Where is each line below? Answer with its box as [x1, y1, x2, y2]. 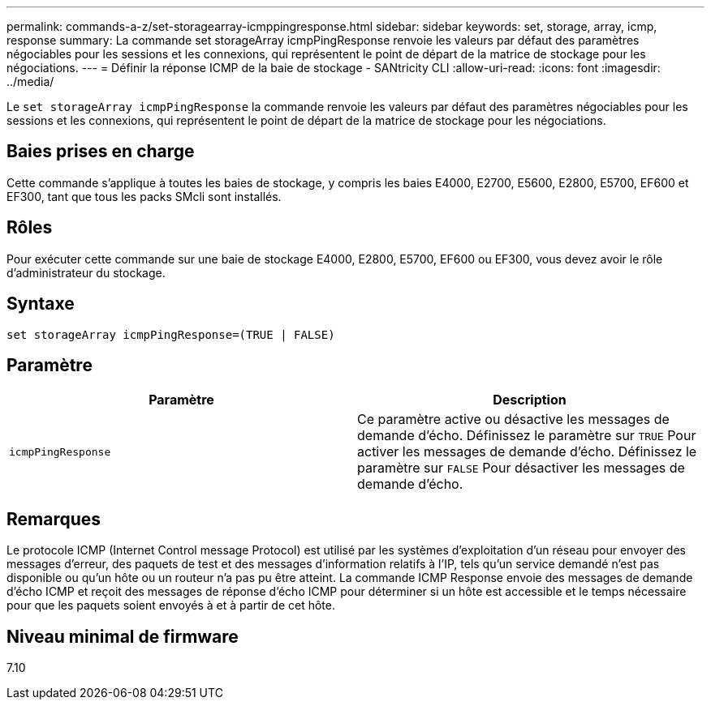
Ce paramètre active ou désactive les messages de [357, 411, 670, 428]
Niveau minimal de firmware [6, 626, 239, 647]
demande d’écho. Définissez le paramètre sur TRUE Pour [357, 427, 696, 444]
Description [493, 392, 567, 409]
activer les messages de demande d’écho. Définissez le [357, 443, 697, 460]
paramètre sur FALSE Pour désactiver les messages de [357, 460, 685, 477]
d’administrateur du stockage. [6, 265, 166, 280]
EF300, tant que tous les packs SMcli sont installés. [6, 189, 282, 203]
